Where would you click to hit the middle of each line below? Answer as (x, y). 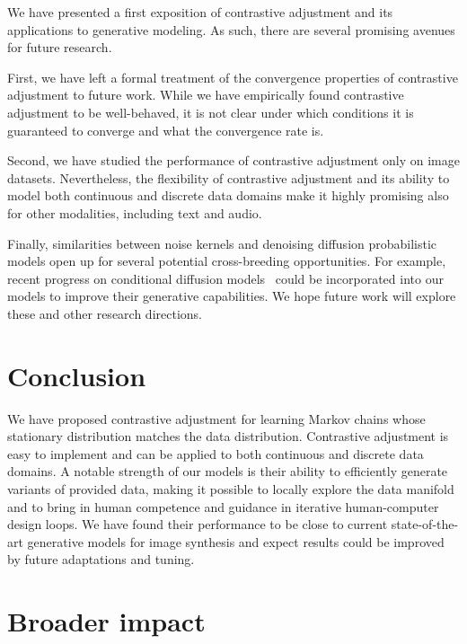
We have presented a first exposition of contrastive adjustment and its (200, 12)
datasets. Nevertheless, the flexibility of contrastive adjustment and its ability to (229, 177)
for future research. (60, 47)
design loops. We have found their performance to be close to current (198, 524)
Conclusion (77, 375)
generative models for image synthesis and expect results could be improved (236, 541)
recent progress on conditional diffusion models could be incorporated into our (225, 278)
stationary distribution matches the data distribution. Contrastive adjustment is (228, 436)
